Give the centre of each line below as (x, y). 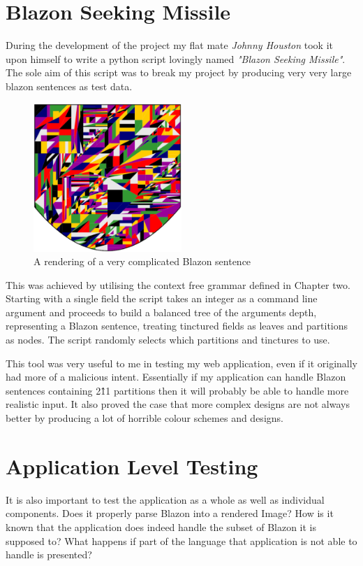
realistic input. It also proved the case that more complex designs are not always (178, 404)
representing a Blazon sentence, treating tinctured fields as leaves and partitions (177, 326)
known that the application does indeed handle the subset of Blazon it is (161, 526)
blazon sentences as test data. (69, 86)
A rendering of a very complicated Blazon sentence (142, 261)
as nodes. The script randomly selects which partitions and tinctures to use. (168, 340)
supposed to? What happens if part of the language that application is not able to (181, 540)
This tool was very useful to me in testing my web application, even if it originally (181, 363)
